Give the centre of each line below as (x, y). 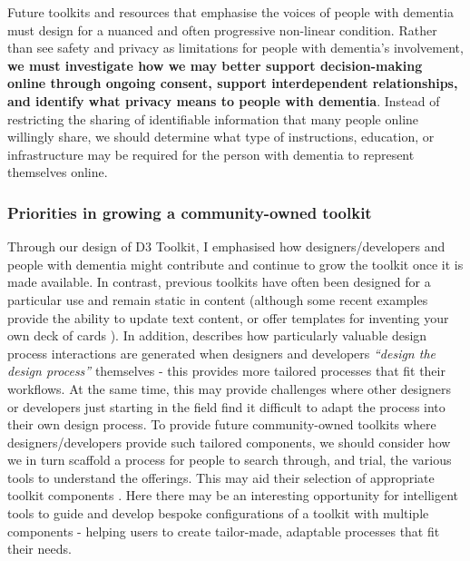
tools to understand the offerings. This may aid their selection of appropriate (221, 477)
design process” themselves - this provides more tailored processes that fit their (226, 371)
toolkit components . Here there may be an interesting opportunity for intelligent (233, 495)
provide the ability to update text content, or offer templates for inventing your (228, 317)
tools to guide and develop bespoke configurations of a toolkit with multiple (218, 513)
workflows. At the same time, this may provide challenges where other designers (230, 388)
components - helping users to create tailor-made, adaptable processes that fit (224, 531)
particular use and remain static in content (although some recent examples (218, 299)
